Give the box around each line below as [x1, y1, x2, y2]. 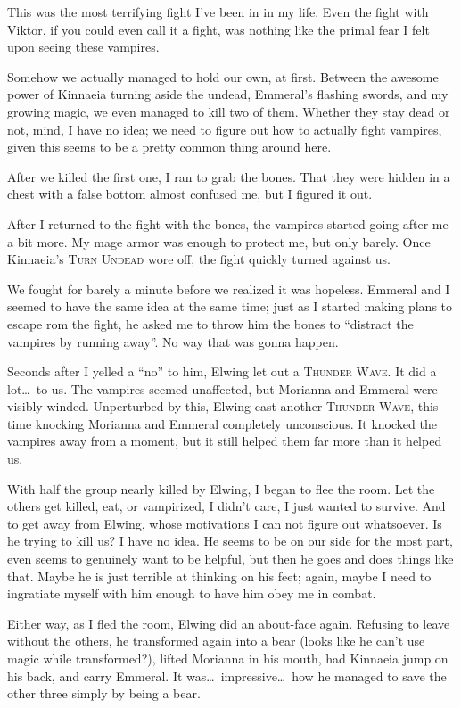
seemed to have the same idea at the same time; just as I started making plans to [7, 297, 453, 316]
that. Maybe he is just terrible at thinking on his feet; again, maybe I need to [7, 566, 432, 585]
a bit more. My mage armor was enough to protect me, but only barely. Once [7, 232, 431, 251]
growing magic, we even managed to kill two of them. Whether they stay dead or [7, 102, 450, 120]
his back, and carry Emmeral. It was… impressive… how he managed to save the [7, 666, 447, 685]
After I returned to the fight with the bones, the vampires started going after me [7, 214, 449, 233]
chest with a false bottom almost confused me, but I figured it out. [7, 185, 373, 203]
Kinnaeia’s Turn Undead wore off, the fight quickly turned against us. [7, 250, 391, 268]
